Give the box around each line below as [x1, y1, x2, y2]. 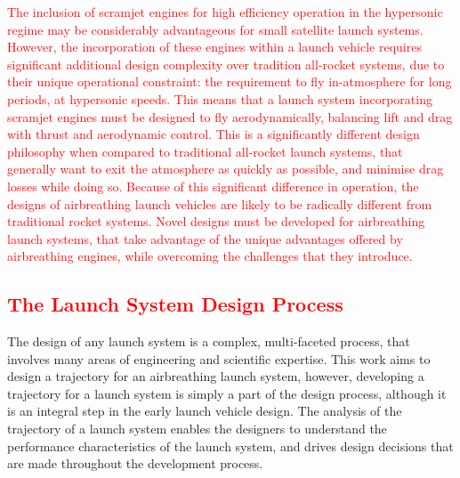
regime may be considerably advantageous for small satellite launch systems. [7, 20, 424, 38]
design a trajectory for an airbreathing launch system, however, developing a [7, 367, 424, 385]
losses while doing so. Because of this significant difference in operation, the [7, 176, 419, 195]
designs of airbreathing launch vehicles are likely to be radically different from [7, 194, 432, 213]
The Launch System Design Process [7, 290, 343, 318]
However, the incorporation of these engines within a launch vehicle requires [7, 37, 422, 56]
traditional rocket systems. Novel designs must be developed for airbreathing [7, 212, 425, 231]
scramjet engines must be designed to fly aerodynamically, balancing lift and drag [7, 107, 453, 126]
